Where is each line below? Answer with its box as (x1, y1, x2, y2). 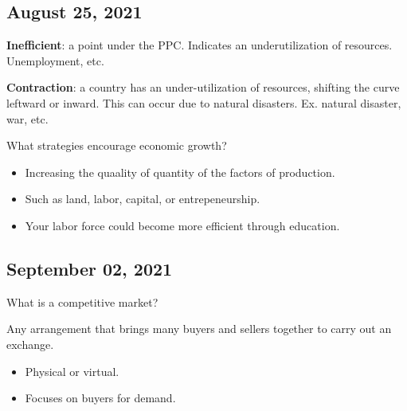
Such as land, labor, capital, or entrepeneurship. (25, 190, 260, 207)
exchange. (6, 335, 54, 352)
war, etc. (6, 110, 49, 127)
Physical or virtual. (25, 362, 119, 379)
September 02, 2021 (6, 256, 173, 280)
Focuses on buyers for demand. (25, 389, 176, 406)
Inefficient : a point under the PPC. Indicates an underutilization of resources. (6, 37, 393, 53)
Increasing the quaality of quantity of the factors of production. (25, 163, 335, 180)
